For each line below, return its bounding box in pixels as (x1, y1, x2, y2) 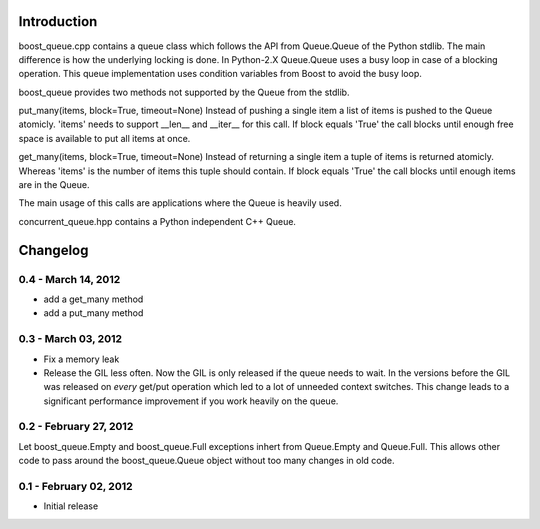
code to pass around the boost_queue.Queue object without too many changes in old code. (18, 455, 395, 467)
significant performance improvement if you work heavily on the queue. (43, 395, 339, 407)
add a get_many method (43, 293, 144, 305)
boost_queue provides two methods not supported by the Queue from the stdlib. (18, 86, 350, 98)
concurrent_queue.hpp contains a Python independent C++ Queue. (18, 215, 297, 227)
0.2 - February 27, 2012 (18, 420, 134, 434)
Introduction (18, 13, 98, 30)
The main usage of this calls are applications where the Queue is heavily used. (18, 197, 342, 209)
